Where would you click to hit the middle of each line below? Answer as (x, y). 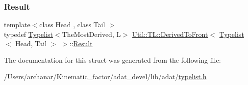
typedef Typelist (29, 34)
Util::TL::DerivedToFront (170, 34)
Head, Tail (31, 43)
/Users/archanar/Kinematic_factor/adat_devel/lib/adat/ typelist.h (105, 76)
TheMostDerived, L (91, 34)
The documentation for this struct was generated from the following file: (112, 60)
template (17, 25)
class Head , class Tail (72, 25)
